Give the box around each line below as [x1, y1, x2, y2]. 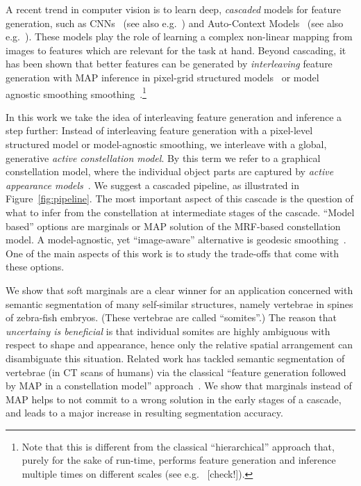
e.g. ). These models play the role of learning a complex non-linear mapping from [6, 29, 353, 44]
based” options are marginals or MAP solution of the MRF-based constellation [6, 218, 341, 233]
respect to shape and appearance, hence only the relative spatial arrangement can [6, 337, 353, 352]
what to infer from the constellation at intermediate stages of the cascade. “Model [6, 204, 355, 219]
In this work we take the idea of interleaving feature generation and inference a [6, 109, 342, 124]
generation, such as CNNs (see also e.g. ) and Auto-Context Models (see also [6, 15, 344, 30]
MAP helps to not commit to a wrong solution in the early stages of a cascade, [6, 391, 342, 406]
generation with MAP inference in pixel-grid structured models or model [6, 70, 319, 84]
